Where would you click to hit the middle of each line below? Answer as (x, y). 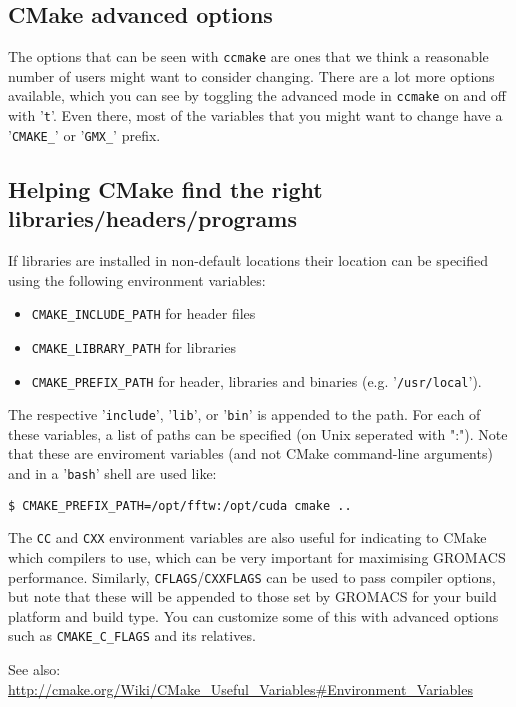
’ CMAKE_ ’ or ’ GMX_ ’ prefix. (84, 134)
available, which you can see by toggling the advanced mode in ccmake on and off (257, 95)
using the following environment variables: (137, 279)
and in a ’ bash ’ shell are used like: (112, 473)
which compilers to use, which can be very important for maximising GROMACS (257, 556)
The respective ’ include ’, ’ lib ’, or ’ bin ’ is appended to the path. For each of (244, 414)
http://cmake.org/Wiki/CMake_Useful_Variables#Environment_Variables (240, 688)
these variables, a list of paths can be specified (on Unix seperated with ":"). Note (258, 433)
